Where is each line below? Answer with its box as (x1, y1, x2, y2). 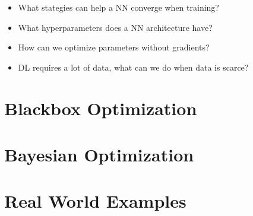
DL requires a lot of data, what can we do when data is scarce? (18, 61, 249, 73)
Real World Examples (4, 189, 186, 213)
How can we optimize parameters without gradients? (18, 41, 210, 53)
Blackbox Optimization (4, 96, 197, 120)
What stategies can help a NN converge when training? (18, 1, 219, 13)
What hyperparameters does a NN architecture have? (18, 21, 213, 33)
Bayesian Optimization (4, 142, 194, 166)
